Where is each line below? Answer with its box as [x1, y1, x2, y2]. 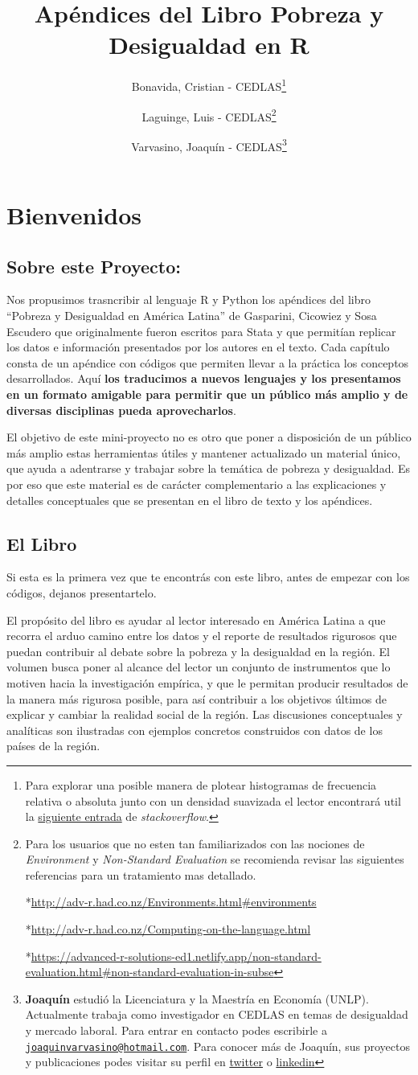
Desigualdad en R [109, 28, 309, 61]
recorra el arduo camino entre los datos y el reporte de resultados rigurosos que [6, 627, 397, 644]
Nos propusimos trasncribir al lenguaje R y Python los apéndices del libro [6, 291, 371, 308]
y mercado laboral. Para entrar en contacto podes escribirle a [25, 1022, 327, 1039]
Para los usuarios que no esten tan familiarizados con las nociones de [25, 835, 365, 851]
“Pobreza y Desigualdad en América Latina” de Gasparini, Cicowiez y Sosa [6, 307, 377, 324]
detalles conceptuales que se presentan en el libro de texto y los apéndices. [6, 491, 373, 508]
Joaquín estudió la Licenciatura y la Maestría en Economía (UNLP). [25, 990, 369, 1007]
